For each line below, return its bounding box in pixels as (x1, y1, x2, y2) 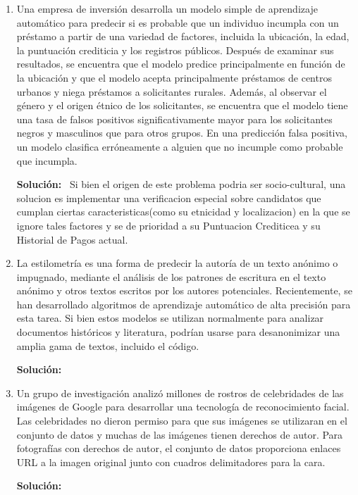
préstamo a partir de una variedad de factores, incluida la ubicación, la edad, (16, 29, 350, 44)
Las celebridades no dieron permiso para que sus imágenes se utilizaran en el (16, 413, 347, 428)
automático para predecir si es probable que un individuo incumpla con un (16, 15, 339, 30)
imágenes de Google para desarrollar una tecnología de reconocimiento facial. (16, 399, 350, 414)
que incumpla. (16, 153, 78, 168)
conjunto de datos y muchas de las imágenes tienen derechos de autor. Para (16, 427, 343, 441)
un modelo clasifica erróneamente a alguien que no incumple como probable (16, 139, 343, 153)
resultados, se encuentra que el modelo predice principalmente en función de (16, 56, 345, 71)
